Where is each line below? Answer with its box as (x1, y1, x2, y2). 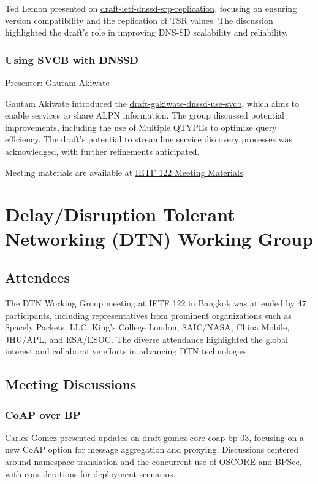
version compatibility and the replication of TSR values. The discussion (5, 14, 273, 26)
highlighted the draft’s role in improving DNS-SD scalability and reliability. (5, 26, 289, 39)
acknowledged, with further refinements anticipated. (5, 144, 200, 157)
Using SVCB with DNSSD (5, 52, 138, 67)
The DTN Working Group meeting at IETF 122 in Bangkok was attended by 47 (5, 296, 306, 309)
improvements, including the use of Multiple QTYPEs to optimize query (5, 120, 277, 133)
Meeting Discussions (5, 375, 137, 394)
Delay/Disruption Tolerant (5, 201, 235, 227)
